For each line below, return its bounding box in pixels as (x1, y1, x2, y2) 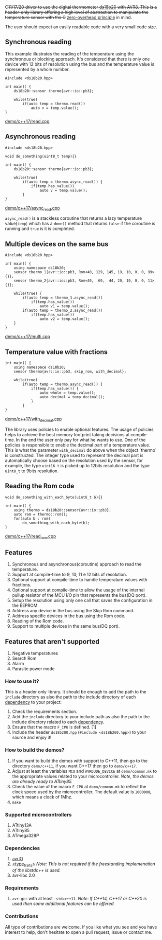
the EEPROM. (12, 603, 39, 608)
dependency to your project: (5, 699, 62, 705)
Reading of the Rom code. (12, 618, 64, 624)
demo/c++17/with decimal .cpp (5, 416, 62, 423)
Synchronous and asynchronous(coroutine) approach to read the (12, 561, 142, 567)
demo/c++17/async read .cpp (5, 205, 60, 212)
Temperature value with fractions (5, 348, 108, 356)
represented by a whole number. (5, 66, 70, 72)
